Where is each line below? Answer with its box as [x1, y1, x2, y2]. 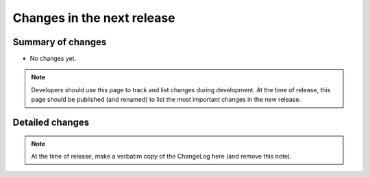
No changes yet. [29, 55, 77, 63]
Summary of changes [12, 36, 107, 48]
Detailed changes [12, 117, 89, 128]
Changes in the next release [12, 10, 175, 25]
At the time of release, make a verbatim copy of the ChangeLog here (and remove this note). [31, 152, 292, 161]
